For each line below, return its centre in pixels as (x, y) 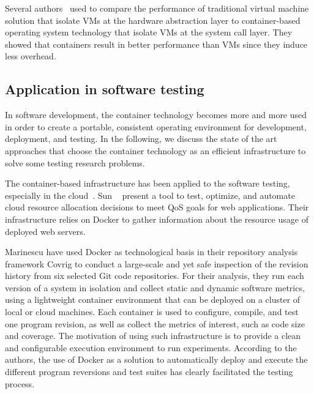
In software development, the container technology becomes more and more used (156, 115)
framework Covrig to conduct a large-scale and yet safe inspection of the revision (157, 263)
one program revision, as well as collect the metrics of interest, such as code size (155, 323)
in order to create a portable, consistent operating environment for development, (156, 126)
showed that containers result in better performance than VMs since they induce (156, 44)
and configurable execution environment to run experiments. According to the (151, 347)
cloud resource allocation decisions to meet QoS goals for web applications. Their (157, 207)
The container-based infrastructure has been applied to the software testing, (148, 183)
